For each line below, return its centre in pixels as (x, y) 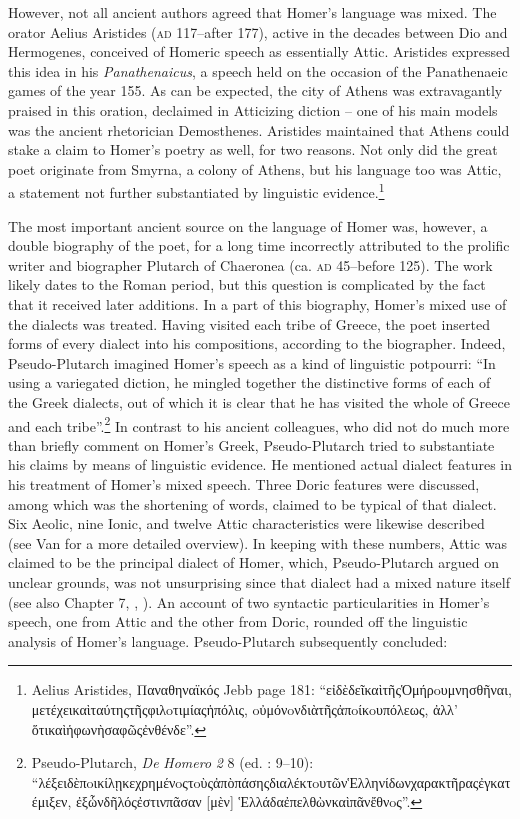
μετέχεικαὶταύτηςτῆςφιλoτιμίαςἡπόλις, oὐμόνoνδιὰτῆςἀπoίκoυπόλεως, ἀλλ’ (244, 708)
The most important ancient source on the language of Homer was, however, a (248, 225)
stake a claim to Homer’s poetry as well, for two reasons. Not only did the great (253, 149)
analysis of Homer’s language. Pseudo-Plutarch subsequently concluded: (228, 640)
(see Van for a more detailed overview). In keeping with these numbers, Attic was (257, 542)
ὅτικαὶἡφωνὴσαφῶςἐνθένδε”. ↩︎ (119, 728)
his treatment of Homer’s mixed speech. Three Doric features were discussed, (244, 483)
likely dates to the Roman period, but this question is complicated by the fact (247, 284)
